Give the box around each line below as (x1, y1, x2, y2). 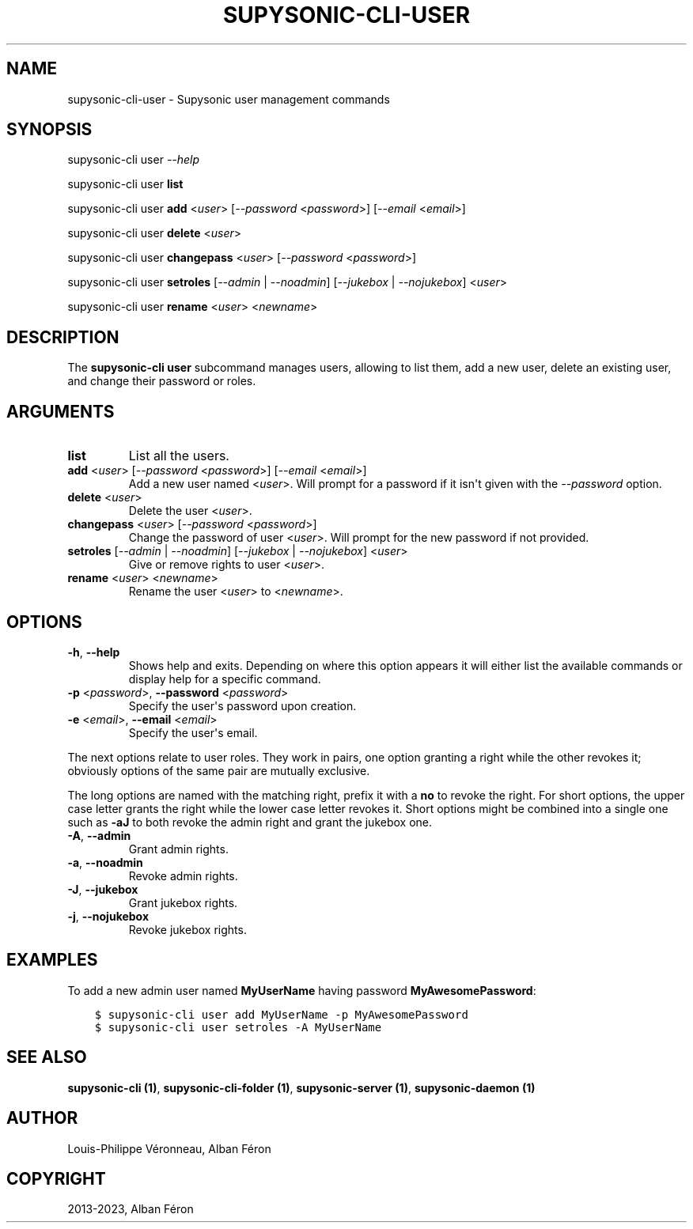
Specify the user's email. (128, 725, 258, 739)
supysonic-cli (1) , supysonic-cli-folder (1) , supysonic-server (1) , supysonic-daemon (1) (67, 1080, 536, 1095)
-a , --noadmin (67, 855, 143, 869)
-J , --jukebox (67, 882, 138, 896)
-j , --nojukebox (67, 909, 150, 923)
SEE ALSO (6, 1047, 87, 1068)
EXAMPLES (6, 950, 98, 970)
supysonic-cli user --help (67, 153, 200, 167)
